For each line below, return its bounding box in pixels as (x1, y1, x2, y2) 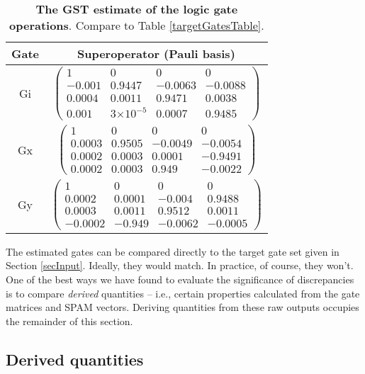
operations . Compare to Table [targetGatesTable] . (9, 17, 264, 33)
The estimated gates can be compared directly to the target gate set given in (6, 244, 339, 259)
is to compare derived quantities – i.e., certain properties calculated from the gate (6, 285, 360, 300)
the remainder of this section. (6, 313, 133, 328)
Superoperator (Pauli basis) (77, 45, 235, 62)
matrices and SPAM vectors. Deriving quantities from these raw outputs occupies (6, 300, 359, 314)
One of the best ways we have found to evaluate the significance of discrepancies (6, 271, 354, 286)
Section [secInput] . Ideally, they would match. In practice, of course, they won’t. (6, 258, 354, 273)
